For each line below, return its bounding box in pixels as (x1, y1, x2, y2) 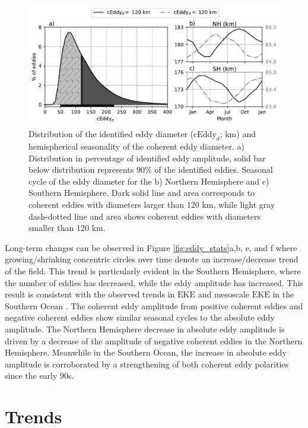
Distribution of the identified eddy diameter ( (28, 128, 194, 140)
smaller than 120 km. (28, 221, 106, 234)
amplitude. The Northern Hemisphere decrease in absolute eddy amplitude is (5, 323, 285, 335)
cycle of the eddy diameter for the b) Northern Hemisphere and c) (28, 175, 269, 187)
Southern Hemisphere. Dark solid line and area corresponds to (28, 186, 255, 199)
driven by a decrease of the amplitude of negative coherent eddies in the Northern (5, 334, 303, 347)
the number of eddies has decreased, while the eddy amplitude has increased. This (5, 276, 303, 288)
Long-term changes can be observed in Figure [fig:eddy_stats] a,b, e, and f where (5, 241, 297, 253)
